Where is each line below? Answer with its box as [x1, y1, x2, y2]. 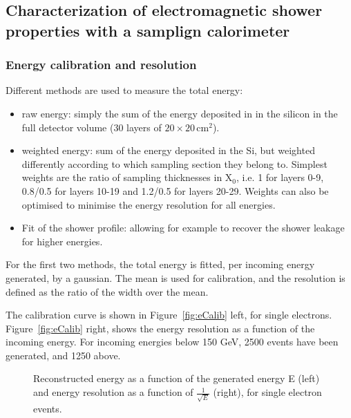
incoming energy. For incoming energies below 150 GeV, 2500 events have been [6, 334, 339, 349]
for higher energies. [21, 234, 103, 248]
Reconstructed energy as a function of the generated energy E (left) [33, 371, 320, 386]
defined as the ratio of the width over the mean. [6, 284, 209, 298]
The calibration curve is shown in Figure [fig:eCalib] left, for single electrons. [6, 307, 332, 322]
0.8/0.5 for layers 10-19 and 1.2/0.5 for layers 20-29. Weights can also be [21, 183, 329, 198]
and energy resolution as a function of [33, 385, 193, 399]
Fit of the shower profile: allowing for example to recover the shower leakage [21, 220, 345, 235]
